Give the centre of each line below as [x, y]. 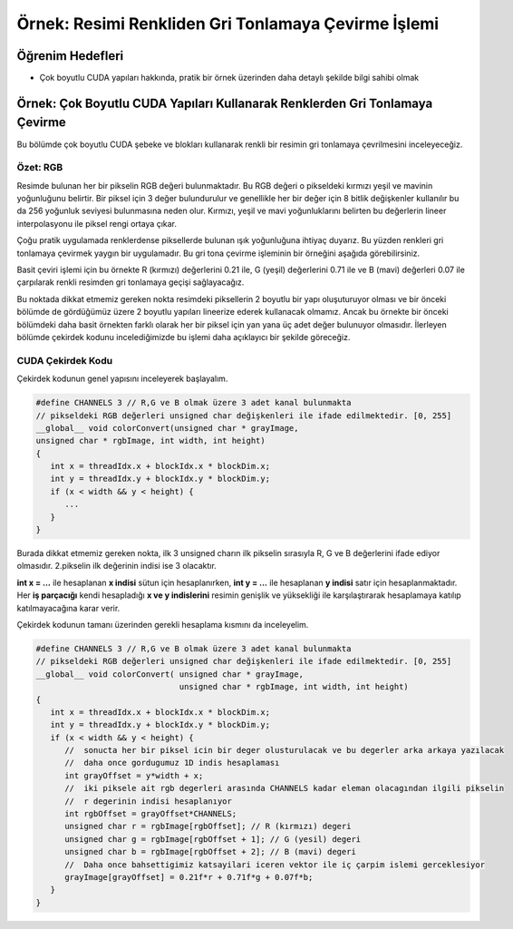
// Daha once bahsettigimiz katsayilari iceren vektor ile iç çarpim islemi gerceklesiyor [275, 865]
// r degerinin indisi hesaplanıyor [149, 801]
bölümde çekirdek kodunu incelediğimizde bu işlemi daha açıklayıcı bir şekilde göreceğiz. [184, 337]
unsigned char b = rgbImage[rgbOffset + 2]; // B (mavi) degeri [211, 852]
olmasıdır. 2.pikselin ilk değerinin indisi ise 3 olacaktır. [116, 566]
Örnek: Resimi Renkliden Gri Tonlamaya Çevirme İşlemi [228, 24]
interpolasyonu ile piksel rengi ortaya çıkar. [97, 223]
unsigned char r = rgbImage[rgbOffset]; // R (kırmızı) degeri [208, 826]
